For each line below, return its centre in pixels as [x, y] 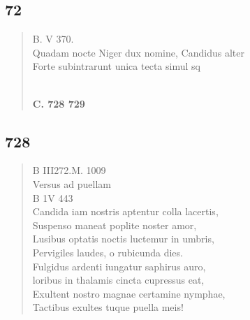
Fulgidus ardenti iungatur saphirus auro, [119, 266]
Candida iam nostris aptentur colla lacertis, [125, 211]
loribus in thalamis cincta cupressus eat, [118, 280]
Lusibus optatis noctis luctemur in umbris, [123, 239]
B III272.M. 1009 [69, 170]
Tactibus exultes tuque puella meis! [108, 307]
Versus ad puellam [72, 183]
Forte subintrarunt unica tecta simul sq [116, 66]
